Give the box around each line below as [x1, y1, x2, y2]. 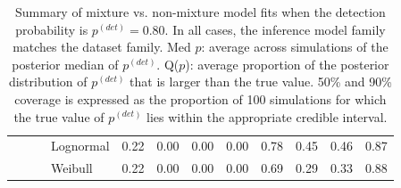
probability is [15, 20, 88, 38]
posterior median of [12, 54, 119, 73]
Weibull [51, 159, 93, 177]
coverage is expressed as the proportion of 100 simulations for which [14, 89, 387, 108]
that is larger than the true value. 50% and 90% [129, 72, 392, 91]
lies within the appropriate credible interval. [146, 107, 388, 126]
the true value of [13, 107, 104, 126]
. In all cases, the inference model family [164, 20, 386, 38]
